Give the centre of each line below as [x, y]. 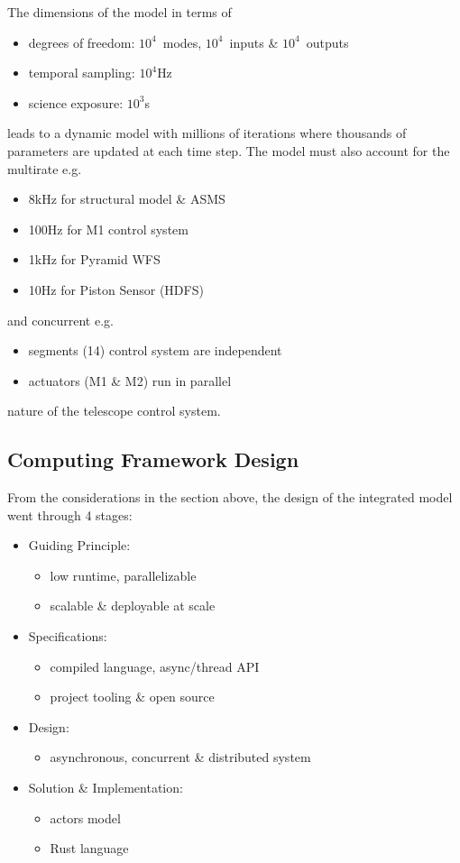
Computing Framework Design [153, 459]
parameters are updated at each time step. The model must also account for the [229, 150]
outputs [327, 42]
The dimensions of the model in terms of [120, 12]
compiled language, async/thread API [155, 666]
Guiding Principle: [79, 545]
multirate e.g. [45, 168]
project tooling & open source [132, 697]
